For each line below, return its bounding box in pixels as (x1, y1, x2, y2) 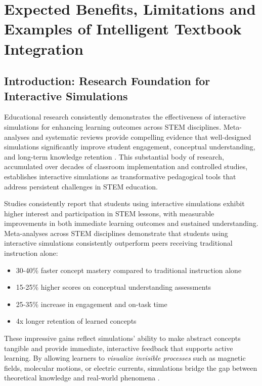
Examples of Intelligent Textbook (4, 18, 242, 39)
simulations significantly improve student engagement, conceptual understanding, (4, 141, 255, 152)
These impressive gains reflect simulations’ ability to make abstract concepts (4, 333, 241, 343)
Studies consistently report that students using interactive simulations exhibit (4, 198, 245, 209)
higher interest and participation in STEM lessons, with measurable (4, 208, 214, 218)
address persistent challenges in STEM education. (4, 181, 158, 191)
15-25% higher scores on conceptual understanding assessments (16, 282, 211, 292)
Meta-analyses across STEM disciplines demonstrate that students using (4, 227, 228, 238)
